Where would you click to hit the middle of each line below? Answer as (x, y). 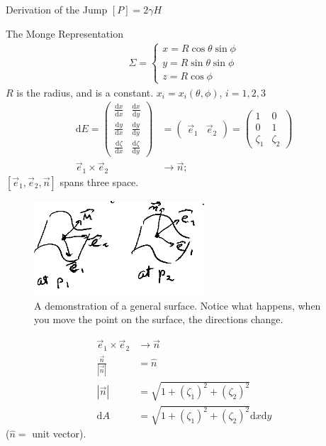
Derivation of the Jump (57, 9)
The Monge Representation (64, 33)
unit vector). (59, 434)
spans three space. (99, 181)
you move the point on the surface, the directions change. (159, 319)
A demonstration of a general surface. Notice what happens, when (178, 305)
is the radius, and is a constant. (85, 92)
